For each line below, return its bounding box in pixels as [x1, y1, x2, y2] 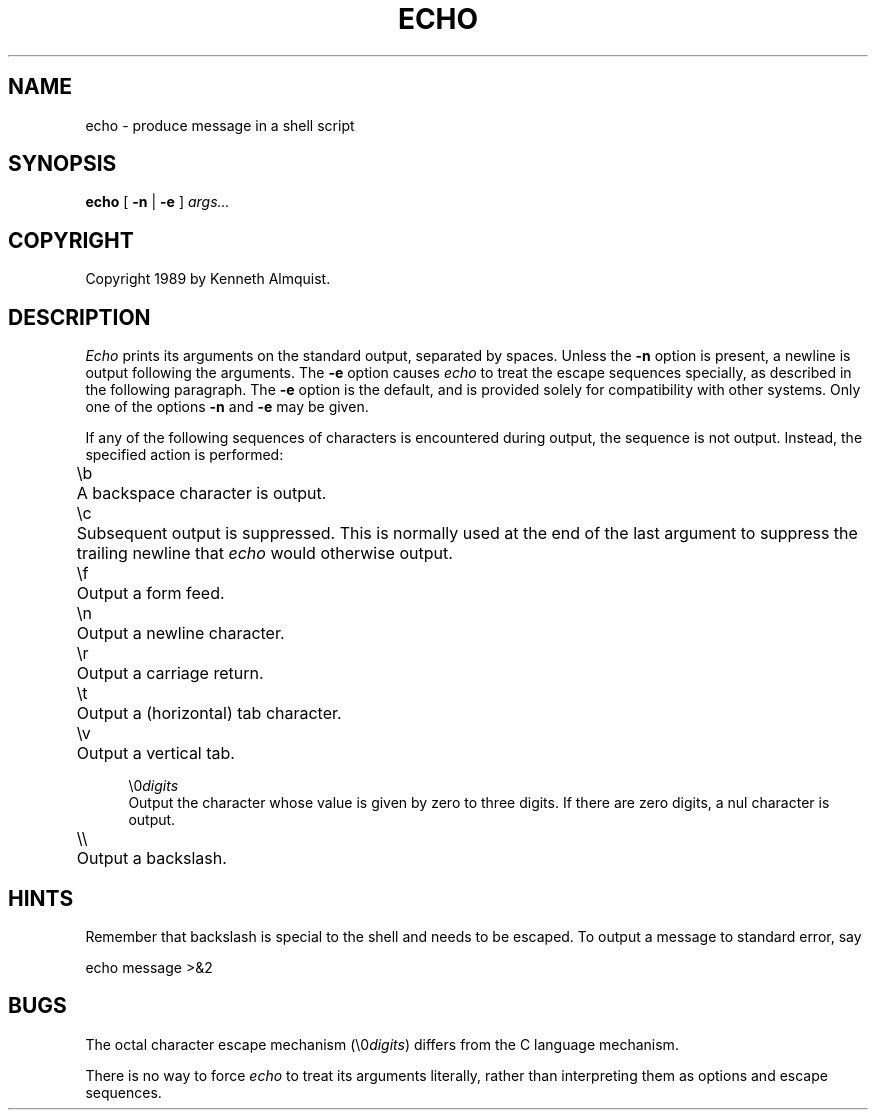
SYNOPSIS [8, 151, 117, 177]
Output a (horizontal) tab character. [76, 703, 342, 724]
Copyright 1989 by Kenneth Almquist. [85, 270, 331, 288]
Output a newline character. [76, 623, 285, 644]
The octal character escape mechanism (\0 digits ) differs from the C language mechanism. [85, 1035, 679, 1053]
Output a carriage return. [76, 663, 264, 684]
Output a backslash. [76, 848, 227, 869]
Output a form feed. [76, 583, 225, 604]
